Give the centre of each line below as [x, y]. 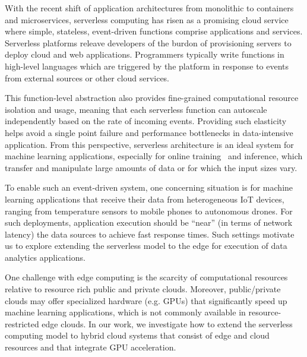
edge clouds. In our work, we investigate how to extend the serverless [167, 323]
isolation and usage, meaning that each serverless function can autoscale [136, 109]
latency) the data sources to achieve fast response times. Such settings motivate [150, 234]
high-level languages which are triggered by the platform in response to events [147, 66]
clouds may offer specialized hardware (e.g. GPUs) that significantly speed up [146, 300]
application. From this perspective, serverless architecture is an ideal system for [149, 144]
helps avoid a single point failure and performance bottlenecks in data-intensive [149, 132]
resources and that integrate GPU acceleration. [91, 347]
